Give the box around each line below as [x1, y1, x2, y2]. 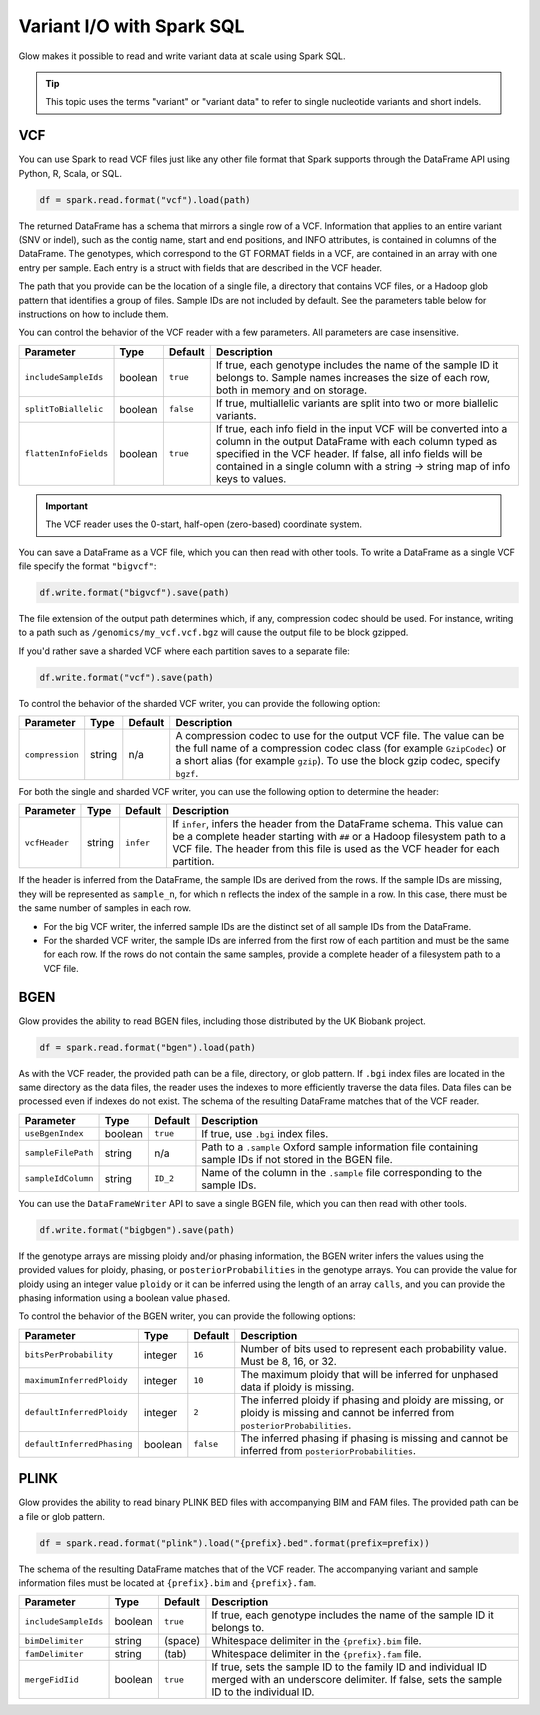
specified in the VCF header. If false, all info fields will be [215, 446, 483, 460]
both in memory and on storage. [215, 383, 368, 397]
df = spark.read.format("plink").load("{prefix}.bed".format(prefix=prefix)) [39, 1537, 430, 1549]
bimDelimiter [24, 1635, 84, 1646]
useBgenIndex [24, 1128, 84, 1139]
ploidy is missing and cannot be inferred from [240, 1405, 455, 1419]
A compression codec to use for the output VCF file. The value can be [175, 729, 505, 742]
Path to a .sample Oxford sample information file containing [201, 1140, 479, 1154]
